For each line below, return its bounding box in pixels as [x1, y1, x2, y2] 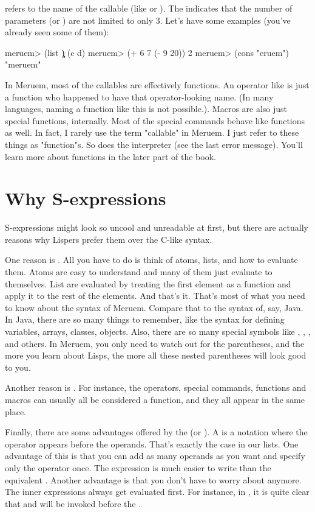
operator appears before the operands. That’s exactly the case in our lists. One [5, 437, 299, 450]
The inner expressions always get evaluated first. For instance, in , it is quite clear [5, 485, 310, 498]
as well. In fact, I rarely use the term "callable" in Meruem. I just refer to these [5, 126, 299, 139]
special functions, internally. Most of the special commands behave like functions [5, 114, 305, 127]
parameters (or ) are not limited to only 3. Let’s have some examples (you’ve [5, 13, 291, 26]
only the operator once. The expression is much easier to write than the [5, 461, 271, 474]
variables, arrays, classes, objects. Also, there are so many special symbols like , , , [5, 325, 311, 337]
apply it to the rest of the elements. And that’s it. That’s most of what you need [5, 289, 305, 302]
